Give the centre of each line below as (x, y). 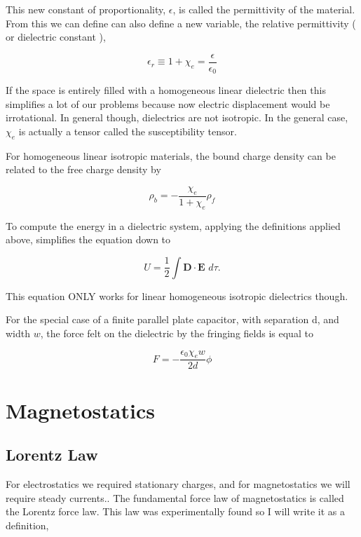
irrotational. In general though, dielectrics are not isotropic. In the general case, (177, 117)
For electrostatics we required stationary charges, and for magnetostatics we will (178, 484)
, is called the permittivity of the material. (264, 9)
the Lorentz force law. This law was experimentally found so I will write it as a (175, 511)
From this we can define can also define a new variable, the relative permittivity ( (181, 23)
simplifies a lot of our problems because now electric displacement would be (168, 103)
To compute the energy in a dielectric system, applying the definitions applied (173, 225)
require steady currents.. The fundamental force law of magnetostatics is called (175, 497)
